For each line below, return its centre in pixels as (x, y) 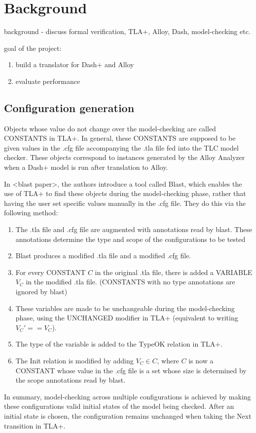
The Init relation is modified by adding (74, 360)
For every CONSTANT (51, 272)
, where (168, 360)
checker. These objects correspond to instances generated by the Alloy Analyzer (125, 157)
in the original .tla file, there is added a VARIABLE (174, 272)
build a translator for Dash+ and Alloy (75, 64)
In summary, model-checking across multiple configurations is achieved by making (128, 396)
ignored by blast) (41, 292)
